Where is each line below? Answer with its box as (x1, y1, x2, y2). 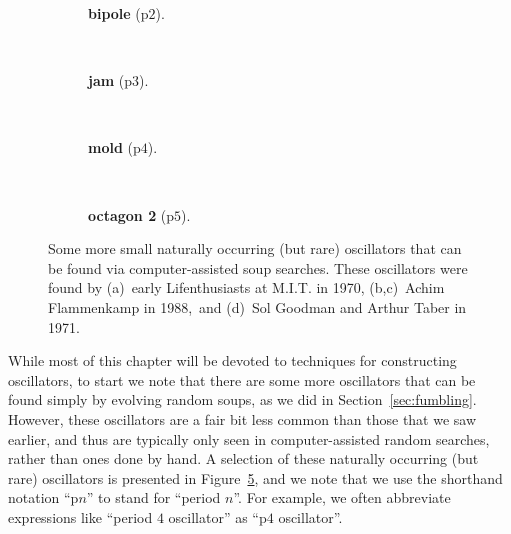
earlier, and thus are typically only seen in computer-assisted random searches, (8, 428, 490, 449)
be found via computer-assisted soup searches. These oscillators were (48, 257, 468, 278)
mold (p (88, 137, 141, 158)
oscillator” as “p (168, 506, 267, 527)
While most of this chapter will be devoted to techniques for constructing (8, 350, 457, 371)
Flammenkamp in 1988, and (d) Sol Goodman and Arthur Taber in (48, 296, 467, 317)
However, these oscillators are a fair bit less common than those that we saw (8, 408, 477, 429)
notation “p (8, 487, 79, 508)
